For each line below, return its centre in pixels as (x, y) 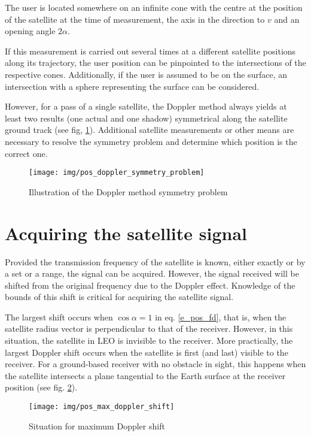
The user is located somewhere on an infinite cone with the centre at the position (154, 7)
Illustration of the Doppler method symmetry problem (128, 191)
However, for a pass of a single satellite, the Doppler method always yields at (146, 106)
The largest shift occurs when (59, 317)
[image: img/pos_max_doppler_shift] (102, 407)
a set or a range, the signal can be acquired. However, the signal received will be (152, 273)
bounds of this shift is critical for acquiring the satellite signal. (119, 297)
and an (287, 19)
